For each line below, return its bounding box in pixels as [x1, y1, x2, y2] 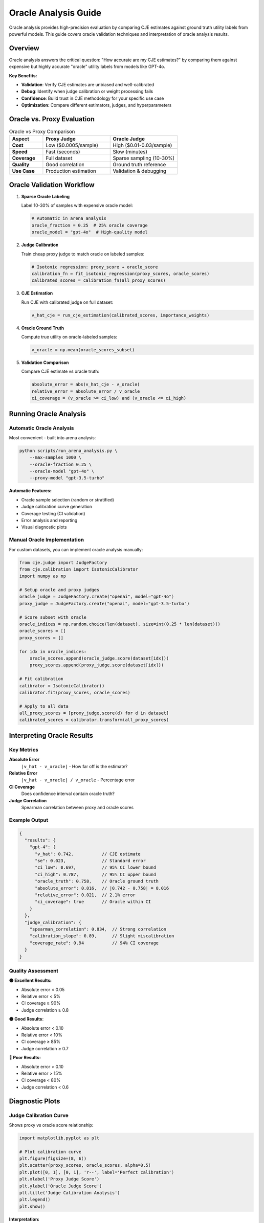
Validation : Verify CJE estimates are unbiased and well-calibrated [21, 82, 154, 88]
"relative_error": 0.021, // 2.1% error [35, 892, 135, 898]
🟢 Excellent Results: [9, 977, 52, 983]
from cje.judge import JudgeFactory [19, 560, 108, 565]
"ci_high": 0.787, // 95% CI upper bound [35, 871, 156, 877]
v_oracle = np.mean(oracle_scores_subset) [31, 347, 135, 352]
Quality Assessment [9, 967, 59, 974]
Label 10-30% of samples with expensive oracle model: [21, 203, 133, 208]
